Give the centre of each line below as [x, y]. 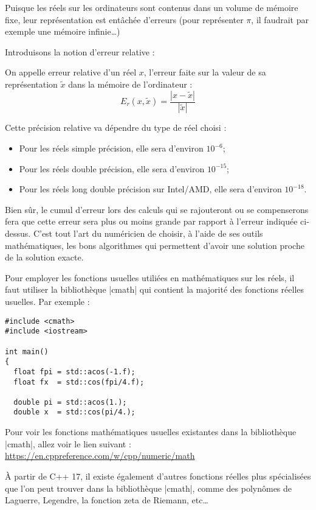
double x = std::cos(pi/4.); [74, 412]
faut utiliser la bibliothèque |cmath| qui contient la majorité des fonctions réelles [154, 289]
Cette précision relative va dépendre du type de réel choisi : [116, 127]
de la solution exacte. [44, 257]
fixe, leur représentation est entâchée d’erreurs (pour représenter [124, 19]
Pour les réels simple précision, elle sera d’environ [111, 148]
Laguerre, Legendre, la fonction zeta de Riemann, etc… [107, 500]
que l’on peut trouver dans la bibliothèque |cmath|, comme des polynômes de [149, 488]
